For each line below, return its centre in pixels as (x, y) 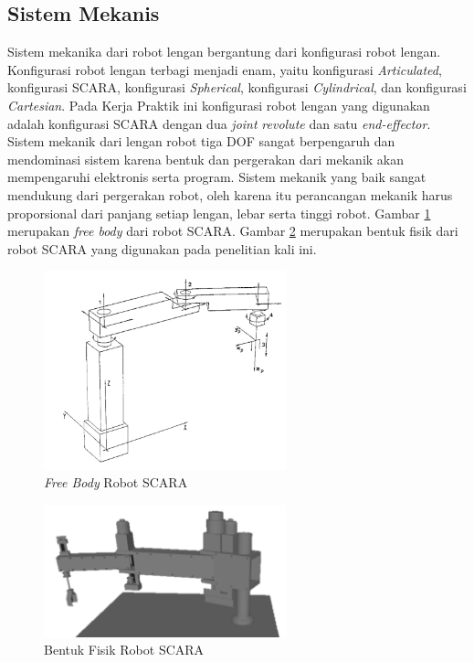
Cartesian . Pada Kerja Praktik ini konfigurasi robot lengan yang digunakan (219, 105)
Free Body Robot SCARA (116, 482)
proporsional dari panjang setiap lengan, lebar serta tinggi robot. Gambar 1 (219, 213)
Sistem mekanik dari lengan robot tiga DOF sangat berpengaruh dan (201, 141)
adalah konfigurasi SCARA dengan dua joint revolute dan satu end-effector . (219, 123)
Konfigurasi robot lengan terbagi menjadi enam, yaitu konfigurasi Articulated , (225, 69)
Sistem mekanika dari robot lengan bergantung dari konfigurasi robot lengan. (224, 52)
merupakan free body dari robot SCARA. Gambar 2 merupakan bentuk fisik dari (233, 231)
